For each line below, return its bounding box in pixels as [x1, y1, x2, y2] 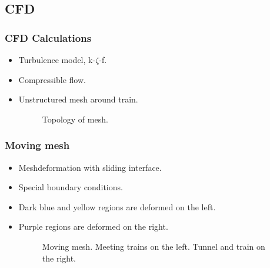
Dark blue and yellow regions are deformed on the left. [18, 200, 216, 213]
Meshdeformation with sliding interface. [18, 161, 162, 173]
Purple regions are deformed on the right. [18, 220, 168, 233]
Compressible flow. [18, 73, 86, 85]
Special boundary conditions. [18, 181, 123, 193]
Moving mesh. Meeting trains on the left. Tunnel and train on [42, 240, 265, 252]
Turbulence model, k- [18, 54, 96, 65]
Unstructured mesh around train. [18, 93, 138, 105]
